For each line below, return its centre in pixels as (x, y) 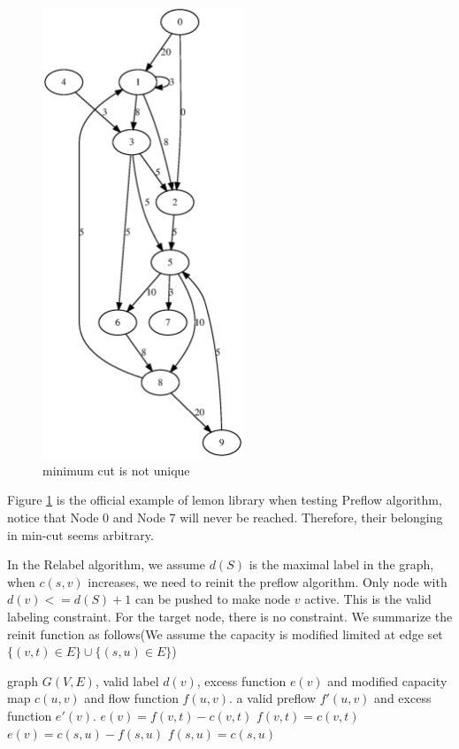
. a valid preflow (272, 698)
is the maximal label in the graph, (341, 564)
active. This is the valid (368, 599)
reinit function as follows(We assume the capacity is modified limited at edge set (225, 633)
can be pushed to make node (213, 599)
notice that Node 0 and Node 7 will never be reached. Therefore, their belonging (225, 517)
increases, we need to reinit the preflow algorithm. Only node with (268, 581)
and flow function (131, 698)
